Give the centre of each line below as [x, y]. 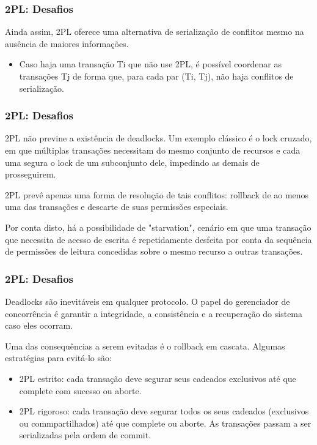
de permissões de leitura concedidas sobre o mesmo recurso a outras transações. [154, 251]
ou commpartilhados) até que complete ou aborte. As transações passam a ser [165, 423]
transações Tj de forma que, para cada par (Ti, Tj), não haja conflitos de [156, 76]
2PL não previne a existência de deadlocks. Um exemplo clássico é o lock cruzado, [158, 138]
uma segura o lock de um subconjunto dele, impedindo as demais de [132, 162]
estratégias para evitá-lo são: [58, 358]
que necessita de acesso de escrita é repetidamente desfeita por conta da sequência [158, 239]
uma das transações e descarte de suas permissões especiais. [117, 207]
